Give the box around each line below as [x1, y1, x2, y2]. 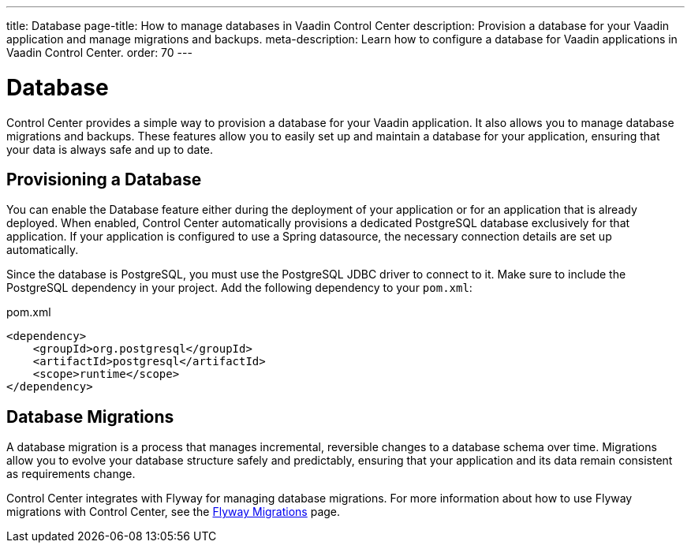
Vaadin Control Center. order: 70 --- [6, 46, 192, 59]
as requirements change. [6, 467, 136, 481]
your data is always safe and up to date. [6, 142, 214, 156]
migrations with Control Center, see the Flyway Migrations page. [6, 505, 341, 519]
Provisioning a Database [6, 169, 202, 189]
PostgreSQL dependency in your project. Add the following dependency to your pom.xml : [6, 281, 472, 295]
